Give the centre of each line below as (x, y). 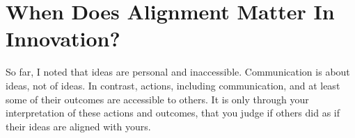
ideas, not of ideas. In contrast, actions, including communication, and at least (173, 85)
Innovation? (63, 38)
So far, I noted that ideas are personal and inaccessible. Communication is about (178, 72)
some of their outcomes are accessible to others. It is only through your (157, 99)
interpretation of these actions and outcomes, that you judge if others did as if (173, 113)
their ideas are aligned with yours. (78, 126)
